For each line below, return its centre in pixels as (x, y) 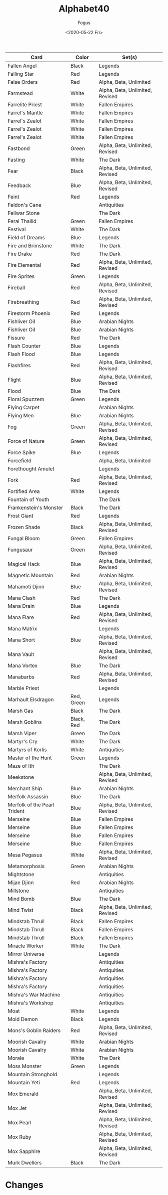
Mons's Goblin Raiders (34, 1030)
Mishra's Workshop (30, 1002)
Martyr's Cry (22, 741)
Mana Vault (21, 654)
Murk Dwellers (25, 1162)
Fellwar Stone (24, 213)
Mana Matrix (22, 628)
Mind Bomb (21, 899)
